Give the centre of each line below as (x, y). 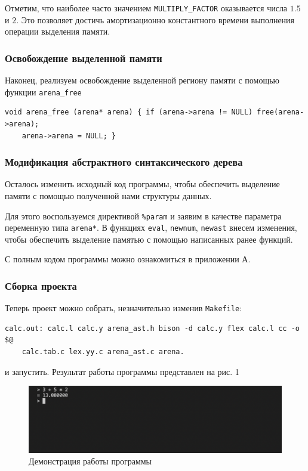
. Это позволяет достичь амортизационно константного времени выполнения (155, 19)
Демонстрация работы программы (90, 461)
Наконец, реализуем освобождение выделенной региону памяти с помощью (142, 80)
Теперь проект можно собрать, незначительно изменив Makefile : (124, 308)
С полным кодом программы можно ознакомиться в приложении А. (128, 259)
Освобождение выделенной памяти (84, 58)
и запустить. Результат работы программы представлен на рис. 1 (122, 371)
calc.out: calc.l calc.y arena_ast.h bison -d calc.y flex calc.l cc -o (152, 328)
